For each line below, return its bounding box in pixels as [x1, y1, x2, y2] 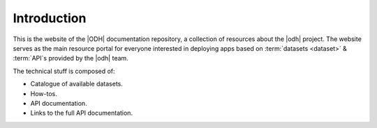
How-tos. [30, 89, 57, 97]
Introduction [13, 10, 87, 26]
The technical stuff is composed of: [13, 67, 115, 75]
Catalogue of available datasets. [30, 80, 124, 88]
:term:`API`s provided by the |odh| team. [13, 54, 128, 63]
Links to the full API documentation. [30, 109, 133, 118]
